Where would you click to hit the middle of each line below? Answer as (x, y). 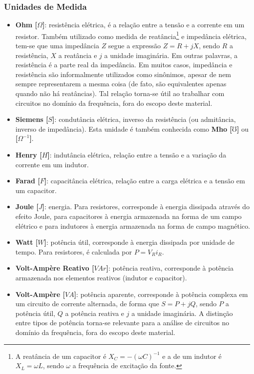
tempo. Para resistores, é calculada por (74, 251)
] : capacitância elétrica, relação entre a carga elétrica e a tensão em (145, 181)
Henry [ (29, 155)
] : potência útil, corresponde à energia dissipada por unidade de (139, 242)
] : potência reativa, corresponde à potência (170, 268)
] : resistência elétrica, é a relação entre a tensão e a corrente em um (143, 25)
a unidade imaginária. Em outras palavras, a (171, 55)
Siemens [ (32, 119)
